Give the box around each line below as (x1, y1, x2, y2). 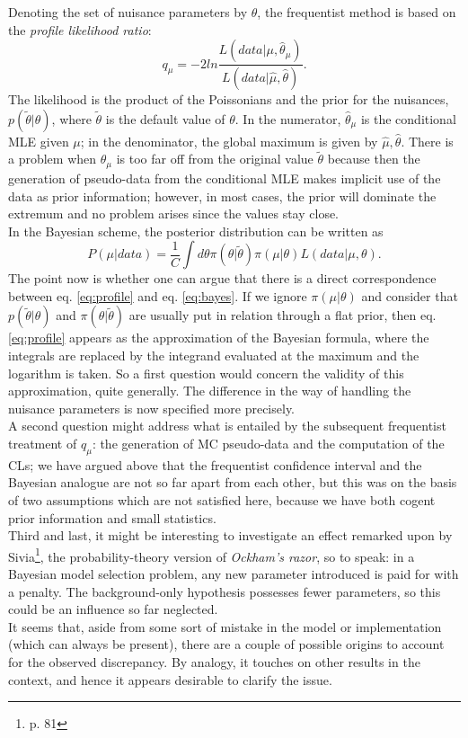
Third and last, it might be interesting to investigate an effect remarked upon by (8, 526, 453, 545)
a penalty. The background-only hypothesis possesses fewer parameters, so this (8, 582, 441, 600)
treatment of (8, 434, 77, 453)
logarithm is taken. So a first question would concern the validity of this (8, 363, 404, 382)
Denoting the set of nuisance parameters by (8, 3, 248, 21)
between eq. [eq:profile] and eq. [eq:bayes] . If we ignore (8, 286, 307, 305)
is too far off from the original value (116, 149, 313, 168)
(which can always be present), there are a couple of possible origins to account (8, 635, 445, 654)
